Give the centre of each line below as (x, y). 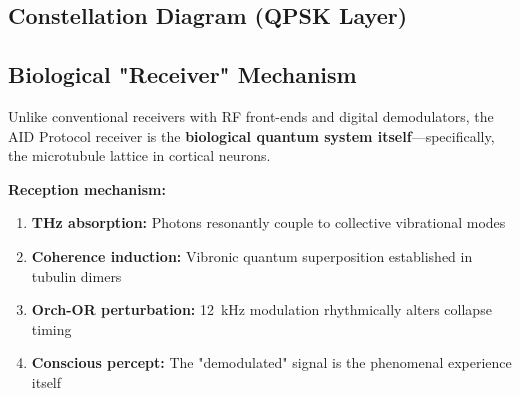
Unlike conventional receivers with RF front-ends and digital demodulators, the (251, 115)
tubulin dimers (76, 275)
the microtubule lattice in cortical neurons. (139, 155)
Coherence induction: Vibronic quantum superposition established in (252, 255)
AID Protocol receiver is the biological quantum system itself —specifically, (251, 135)
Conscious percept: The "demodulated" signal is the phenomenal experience (271, 362)
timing (51, 328)
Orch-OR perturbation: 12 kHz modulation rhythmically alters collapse (261, 309)
